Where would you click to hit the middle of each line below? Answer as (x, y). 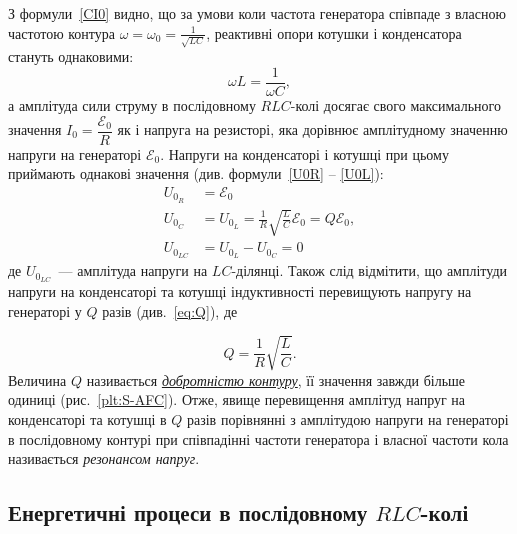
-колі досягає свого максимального (395, 104)
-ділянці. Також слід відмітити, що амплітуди (369, 270)
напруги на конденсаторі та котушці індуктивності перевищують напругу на (240, 291)
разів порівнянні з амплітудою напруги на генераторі (347, 418)
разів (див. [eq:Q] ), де (170, 310)
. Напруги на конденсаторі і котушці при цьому (304, 153)
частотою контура (62, 32)
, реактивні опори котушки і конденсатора (334, 32)
